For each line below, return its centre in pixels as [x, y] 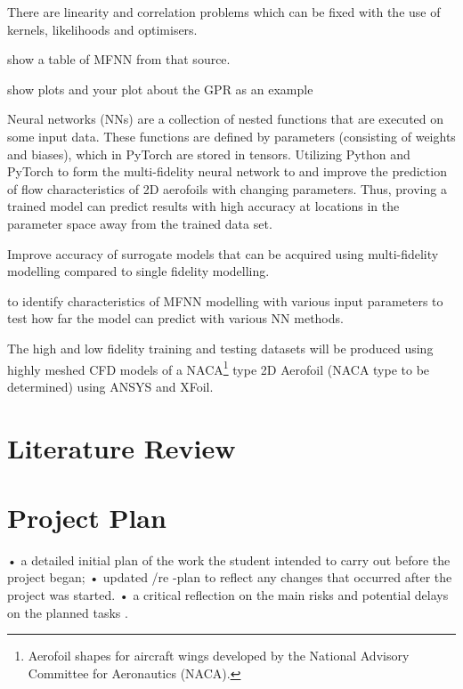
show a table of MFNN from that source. [119, 59]
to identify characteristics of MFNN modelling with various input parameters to [225, 300]
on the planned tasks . [68, 612]
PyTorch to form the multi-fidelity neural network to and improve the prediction [227, 171]
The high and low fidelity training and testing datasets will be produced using [220, 348]
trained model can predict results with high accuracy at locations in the [203, 206]
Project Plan [87, 517]
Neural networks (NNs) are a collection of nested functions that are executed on [226, 119]
